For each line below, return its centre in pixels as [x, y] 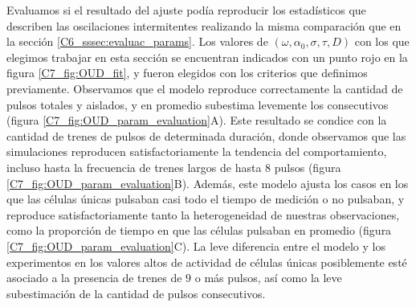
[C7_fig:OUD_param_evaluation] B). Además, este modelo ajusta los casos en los [208, 183]
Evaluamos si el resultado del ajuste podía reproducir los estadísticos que [186, 10]
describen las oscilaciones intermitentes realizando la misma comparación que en [204, 25]
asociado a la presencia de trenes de [94, 278]
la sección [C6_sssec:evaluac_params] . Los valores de [137, 41]
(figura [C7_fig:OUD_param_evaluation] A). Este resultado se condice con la [197, 120]
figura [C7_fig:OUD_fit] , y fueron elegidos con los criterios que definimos [187, 73]
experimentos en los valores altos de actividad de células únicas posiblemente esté [207, 262]
